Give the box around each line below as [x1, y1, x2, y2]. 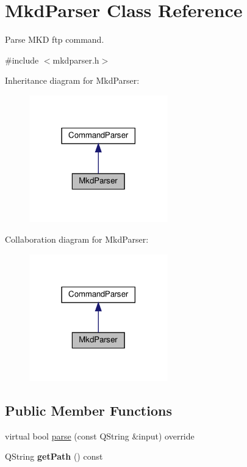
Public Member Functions [5, 401, 172, 420]
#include [5, 53, 39, 66]
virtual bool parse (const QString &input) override [5, 429, 195, 442]
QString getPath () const [5, 450, 103, 463]
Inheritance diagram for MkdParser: [5, 74, 140, 87]
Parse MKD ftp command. [5, 33, 104, 46]
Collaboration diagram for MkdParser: [5, 233, 149, 245]
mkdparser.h [52, 53, 99, 66]
